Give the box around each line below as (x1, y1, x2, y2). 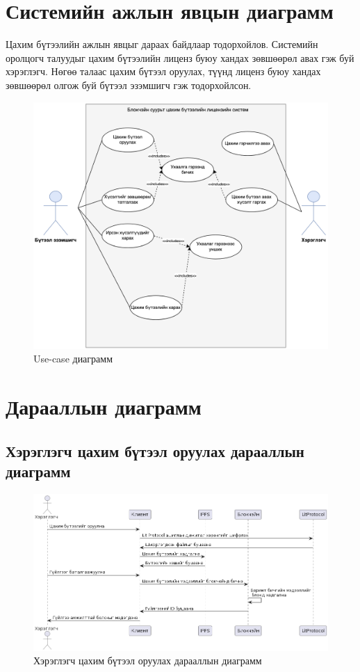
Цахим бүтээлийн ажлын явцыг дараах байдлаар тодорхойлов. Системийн (6, 37, 318, 51)
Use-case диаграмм (33, 351, 113, 366)
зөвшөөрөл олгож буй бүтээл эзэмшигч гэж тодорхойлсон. (6, 77, 252, 92)
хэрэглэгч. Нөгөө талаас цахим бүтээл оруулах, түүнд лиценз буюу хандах (6, 64, 321, 79)
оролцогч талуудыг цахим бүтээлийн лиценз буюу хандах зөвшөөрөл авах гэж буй (6, 50, 354, 65)
